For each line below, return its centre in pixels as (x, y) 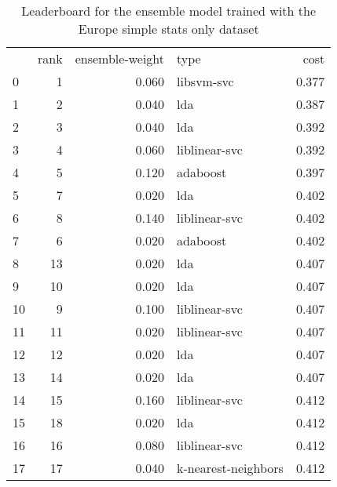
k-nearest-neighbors (230, 468)
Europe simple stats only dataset (168, 29)
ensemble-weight (120, 58)
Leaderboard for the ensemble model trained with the (169, 11)
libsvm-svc (205, 81)
